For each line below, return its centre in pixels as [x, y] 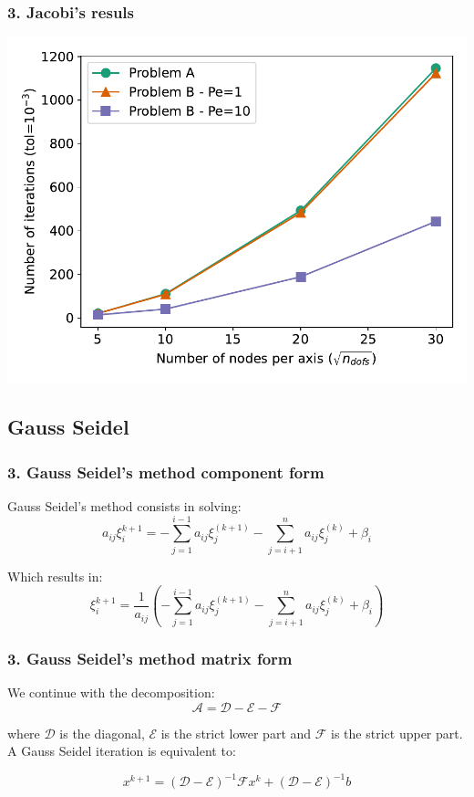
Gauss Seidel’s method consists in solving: [124, 505]
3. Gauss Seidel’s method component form [166, 472]
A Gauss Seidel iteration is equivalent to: [122, 751]
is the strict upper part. [397, 733]
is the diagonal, [102, 733]
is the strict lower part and [236, 733]
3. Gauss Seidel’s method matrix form [150, 658]
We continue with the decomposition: [111, 692]
